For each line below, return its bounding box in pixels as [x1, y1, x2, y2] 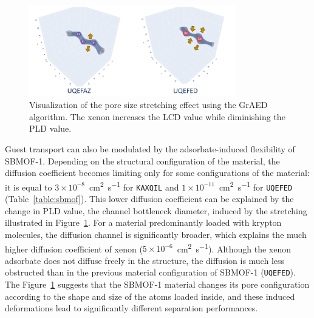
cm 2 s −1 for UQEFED [219, 178, 293, 193]
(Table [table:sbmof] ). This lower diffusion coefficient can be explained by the [5, 192, 294, 205]
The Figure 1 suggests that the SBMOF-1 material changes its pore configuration [5, 278, 310, 291]
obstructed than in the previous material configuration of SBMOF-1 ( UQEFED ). [5, 266, 296, 279]
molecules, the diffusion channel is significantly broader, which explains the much [5, 228, 307, 240]
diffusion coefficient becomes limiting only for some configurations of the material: [5, 166, 310, 179]
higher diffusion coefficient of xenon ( [5, 242, 143, 255]
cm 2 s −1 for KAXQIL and [89, 178, 179, 193]
